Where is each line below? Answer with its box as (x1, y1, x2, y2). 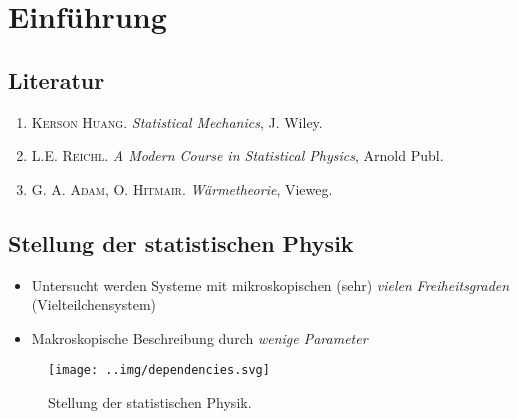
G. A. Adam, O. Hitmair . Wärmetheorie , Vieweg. (31, 178, 333, 199)
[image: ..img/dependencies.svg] (48, 363, 270, 378)
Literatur (8, 64, 105, 95)
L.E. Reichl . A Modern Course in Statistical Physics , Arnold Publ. (31, 145, 444, 166)
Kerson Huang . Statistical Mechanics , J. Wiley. (31, 111, 323, 132)
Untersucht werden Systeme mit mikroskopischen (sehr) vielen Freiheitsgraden (31, 274, 510, 295)
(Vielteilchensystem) (31, 294, 156, 315)
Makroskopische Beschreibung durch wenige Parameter (31, 327, 368, 348)
